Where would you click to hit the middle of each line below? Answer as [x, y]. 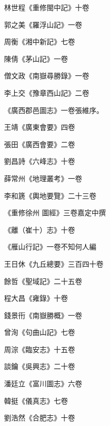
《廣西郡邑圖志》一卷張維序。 [54, 110]
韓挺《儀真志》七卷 [36, 400]
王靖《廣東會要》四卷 [40, 127]
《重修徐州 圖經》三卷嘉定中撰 [55, 212]
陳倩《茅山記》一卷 [36, 58]
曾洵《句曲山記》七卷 [40, 332]
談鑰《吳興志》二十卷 [40, 366]
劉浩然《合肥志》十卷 [40, 418]
